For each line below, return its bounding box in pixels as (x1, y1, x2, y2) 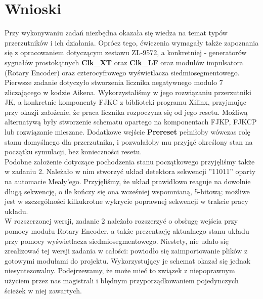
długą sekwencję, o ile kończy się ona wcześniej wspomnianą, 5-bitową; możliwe (5, 186, 250, 196)
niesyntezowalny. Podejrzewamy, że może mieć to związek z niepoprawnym (5, 265, 235, 276)
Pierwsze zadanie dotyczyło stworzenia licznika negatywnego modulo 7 (5, 77, 223, 88)
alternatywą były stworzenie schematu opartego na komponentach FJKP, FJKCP (5, 116, 257, 127)
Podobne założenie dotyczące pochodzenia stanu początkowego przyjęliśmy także (5, 156, 255, 166)
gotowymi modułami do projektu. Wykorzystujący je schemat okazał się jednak (5, 255, 251, 266)
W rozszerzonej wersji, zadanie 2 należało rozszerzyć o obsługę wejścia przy (5, 216, 238, 226)
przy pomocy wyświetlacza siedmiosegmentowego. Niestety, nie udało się (5, 235, 229, 246)
